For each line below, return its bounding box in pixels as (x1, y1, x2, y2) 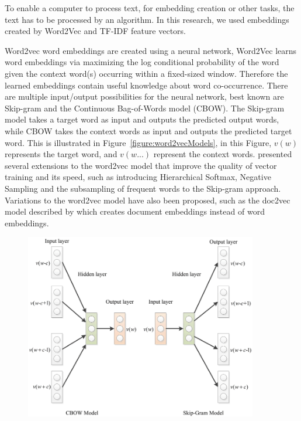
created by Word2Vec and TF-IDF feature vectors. (5, 25, 186, 37)
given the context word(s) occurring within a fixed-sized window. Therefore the (5, 67, 288, 79)
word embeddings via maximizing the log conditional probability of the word (5, 56, 279, 68)
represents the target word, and (5, 148, 117, 160)
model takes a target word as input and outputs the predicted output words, (5, 113, 279, 125)
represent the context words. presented (153, 148, 292, 160)
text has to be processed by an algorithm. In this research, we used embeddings (5, 13, 289, 25)
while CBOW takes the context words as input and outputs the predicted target (5, 124, 292, 137)
